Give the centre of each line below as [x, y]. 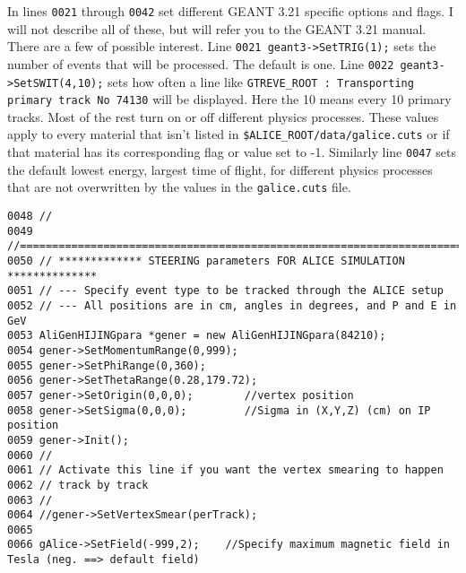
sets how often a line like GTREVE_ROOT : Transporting [261, 81]
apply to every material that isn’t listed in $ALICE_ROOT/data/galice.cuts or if [229, 134]
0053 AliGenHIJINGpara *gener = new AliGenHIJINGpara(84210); [197, 336]
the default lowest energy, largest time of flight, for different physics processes [220, 169]
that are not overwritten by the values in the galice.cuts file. [179, 187]
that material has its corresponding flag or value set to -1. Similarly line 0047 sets [232, 152]
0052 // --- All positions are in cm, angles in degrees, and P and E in [232, 305]
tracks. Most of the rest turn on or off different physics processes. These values [223, 116]
